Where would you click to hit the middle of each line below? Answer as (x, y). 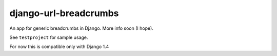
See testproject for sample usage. (49, 37)
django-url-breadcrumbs (64, 13)
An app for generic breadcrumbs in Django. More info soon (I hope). (82, 28)
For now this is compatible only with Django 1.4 (59, 47)
